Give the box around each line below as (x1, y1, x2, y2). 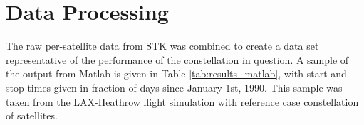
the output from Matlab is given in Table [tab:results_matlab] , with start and (6, 66, 347, 81)
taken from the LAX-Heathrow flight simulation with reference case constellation (6, 94, 359, 109)
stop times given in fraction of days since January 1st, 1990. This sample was (6, 80, 343, 94)
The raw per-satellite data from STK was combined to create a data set (6, 38, 319, 53)
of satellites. (6, 108, 58, 123)
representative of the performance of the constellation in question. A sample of (6, 52, 349, 67)
